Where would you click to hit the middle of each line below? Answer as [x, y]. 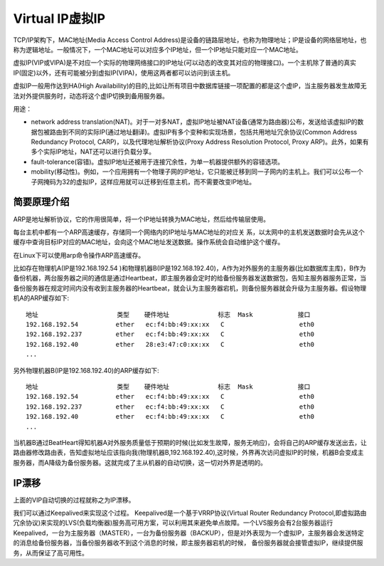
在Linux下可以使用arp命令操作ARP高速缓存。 [79, 255]
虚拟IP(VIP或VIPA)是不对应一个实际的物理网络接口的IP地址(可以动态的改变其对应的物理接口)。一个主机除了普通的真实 [185, 63]
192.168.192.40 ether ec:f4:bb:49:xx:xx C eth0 [170, 417]
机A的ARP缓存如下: [41, 298]
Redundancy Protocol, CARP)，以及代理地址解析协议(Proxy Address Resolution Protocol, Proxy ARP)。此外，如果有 [200, 142]
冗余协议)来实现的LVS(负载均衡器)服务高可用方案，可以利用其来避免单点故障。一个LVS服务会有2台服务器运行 [173, 523]
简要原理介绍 [41, 202]
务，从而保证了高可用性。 [50, 552]
